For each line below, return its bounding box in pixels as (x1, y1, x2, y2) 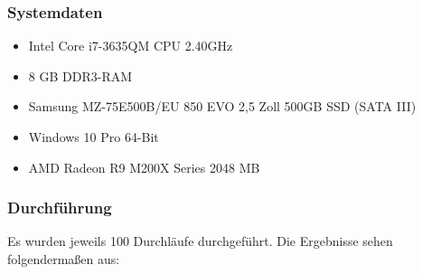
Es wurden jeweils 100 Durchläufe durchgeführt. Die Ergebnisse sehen (7, 231, 393, 250)
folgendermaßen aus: (7, 250, 120, 268)
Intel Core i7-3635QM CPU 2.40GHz (28, 36, 233, 55)
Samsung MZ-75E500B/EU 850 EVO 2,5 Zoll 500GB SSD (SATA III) (28, 97, 417, 116)
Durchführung (7, 196, 112, 219)
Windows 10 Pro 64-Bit (28, 128, 159, 146)
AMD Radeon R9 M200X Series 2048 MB (28, 157, 260, 176)
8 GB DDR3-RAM (28, 66, 133, 85)
